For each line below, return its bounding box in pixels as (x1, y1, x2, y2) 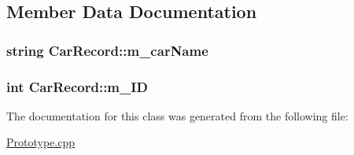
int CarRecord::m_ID (6, 76, 148, 96)
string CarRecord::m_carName (6, 40, 208, 60)
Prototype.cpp (6, 134, 75, 150)
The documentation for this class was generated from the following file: (6, 107, 348, 124)
